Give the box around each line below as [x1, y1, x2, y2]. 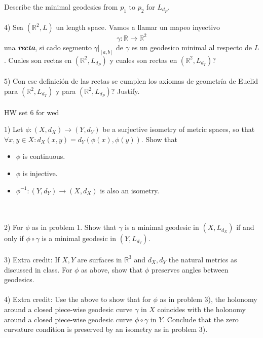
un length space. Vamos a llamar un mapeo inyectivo [56, 22, 220, 32]
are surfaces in [77, 254, 122, 264]
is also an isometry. [100, 185, 160, 195]
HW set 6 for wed [4, 107, 59, 117]
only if [4, 233, 24, 244]
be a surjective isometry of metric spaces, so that [102, 124, 255, 134]
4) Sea [4, 22, 24, 32]
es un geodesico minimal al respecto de [131, 42, 252, 52]
